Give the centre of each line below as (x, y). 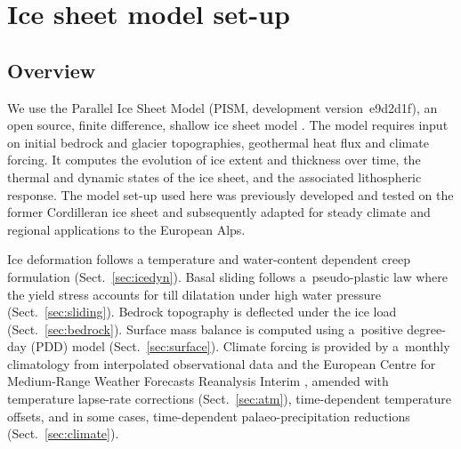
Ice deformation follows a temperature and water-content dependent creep (209, 259)
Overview (52, 70)
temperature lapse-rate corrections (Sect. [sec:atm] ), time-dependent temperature (230, 399)
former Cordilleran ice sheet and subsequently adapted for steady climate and (219, 212)
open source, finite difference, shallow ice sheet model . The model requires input (228, 125)
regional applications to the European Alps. (126, 229)
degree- (426, 329)
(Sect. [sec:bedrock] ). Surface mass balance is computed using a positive (205, 329)
